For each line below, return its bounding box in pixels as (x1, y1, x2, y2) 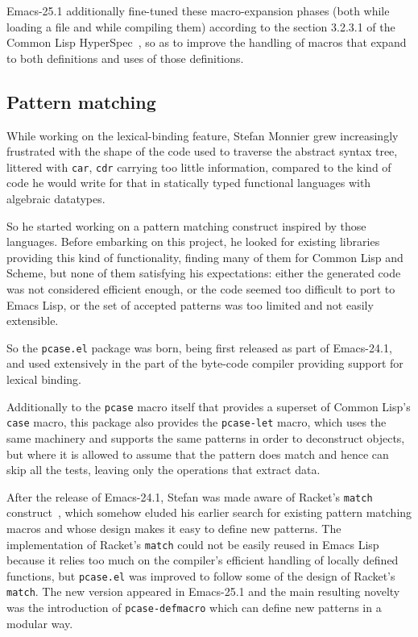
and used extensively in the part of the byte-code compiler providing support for (6, 355, 404, 372)
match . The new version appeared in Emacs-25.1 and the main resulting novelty (6, 583, 400, 600)
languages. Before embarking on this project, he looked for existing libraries (6, 233, 380, 250)
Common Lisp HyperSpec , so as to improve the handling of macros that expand (6, 34, 407, 51)
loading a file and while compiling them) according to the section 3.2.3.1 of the (6, 18, 395, 35)
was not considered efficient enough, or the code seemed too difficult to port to (6, 280, 395, 297)
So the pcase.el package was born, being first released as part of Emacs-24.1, (6, 339, 392, 356)
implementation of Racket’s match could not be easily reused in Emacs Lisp (6, 535, 379, 552)
